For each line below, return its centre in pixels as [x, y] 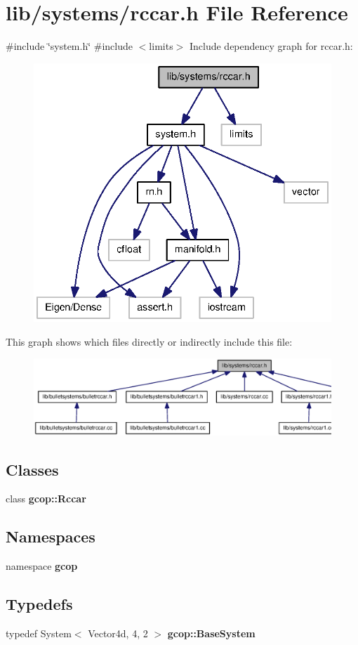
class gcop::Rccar [46, 499]
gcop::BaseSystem [211, 633]
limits [161, 46]
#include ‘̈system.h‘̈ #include [69, 46]
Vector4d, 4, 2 [118, 633]
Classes [32, 469]
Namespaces [51, 536]
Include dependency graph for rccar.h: [271, 46]
